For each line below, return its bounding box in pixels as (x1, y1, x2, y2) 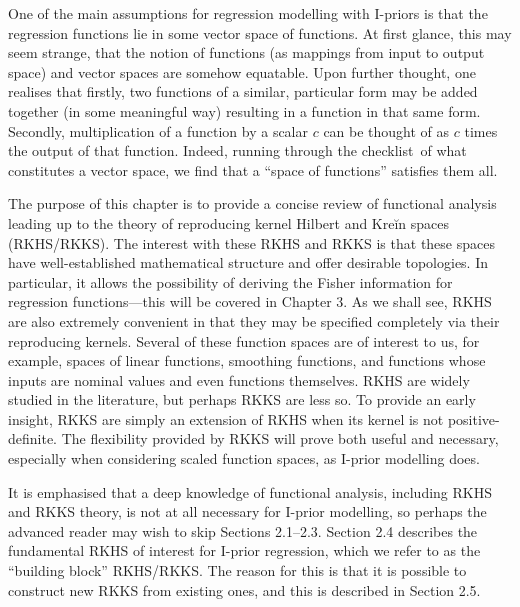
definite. (8, 428, 58, 449)
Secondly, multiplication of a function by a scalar (8, 120, 308, 141)
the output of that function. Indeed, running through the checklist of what (8, 140, 467, 161)
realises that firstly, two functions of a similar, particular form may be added (8, 81, 478, 102)
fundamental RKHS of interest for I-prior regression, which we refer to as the (8, 540, 481, 561)
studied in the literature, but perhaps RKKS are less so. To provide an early (8, 389, 476, 410)
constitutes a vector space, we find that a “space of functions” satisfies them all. (8, 159, 498, 180)
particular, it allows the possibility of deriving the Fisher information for (8, 271, 453, 292)
